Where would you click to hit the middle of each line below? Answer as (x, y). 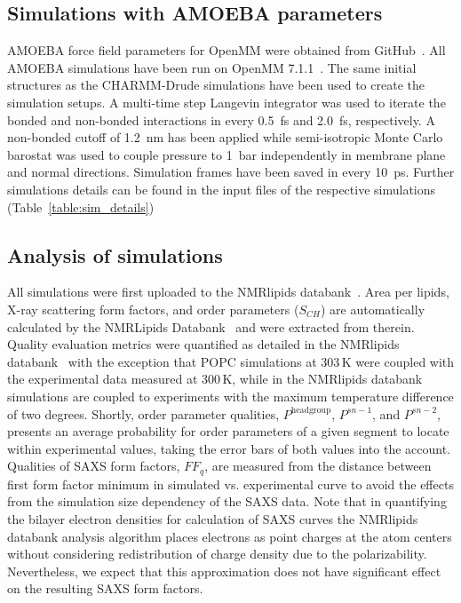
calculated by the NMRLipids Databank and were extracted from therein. (211, 326)
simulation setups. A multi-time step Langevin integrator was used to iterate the (227, 102)
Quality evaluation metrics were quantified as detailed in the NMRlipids (203, 344)
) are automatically (373, 309)
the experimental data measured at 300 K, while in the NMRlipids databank (215, 379)
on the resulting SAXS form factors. (105, 588)
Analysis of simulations (115, 254)
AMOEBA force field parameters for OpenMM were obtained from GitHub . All (227, 50)
